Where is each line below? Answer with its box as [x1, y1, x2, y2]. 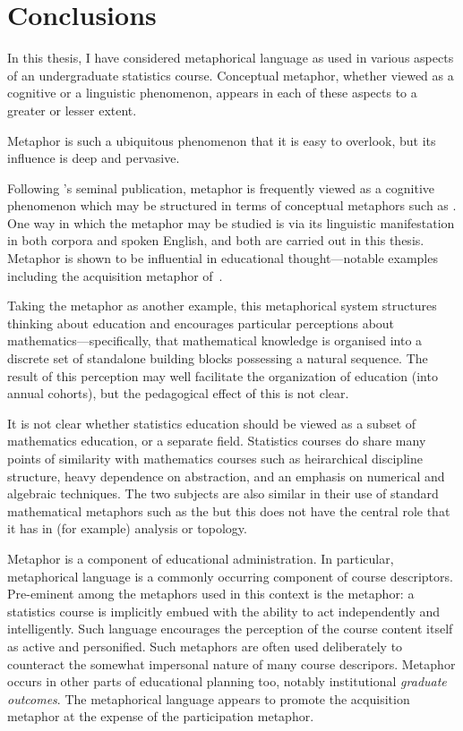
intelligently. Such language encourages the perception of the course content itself [7, 619, 453, 638]
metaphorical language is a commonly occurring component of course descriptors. [7, 566, 453, 585]
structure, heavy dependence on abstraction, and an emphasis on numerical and [7, 466, 445, 485]
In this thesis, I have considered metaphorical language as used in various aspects [7, 48, 454, 67]
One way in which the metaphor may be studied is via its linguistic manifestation [7, 213, 455, 232]
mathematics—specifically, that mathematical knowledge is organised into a [7, 331, 423, 350]
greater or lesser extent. [7, 100, 137, 119]
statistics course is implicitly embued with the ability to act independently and [7, 601, 441, 620]
